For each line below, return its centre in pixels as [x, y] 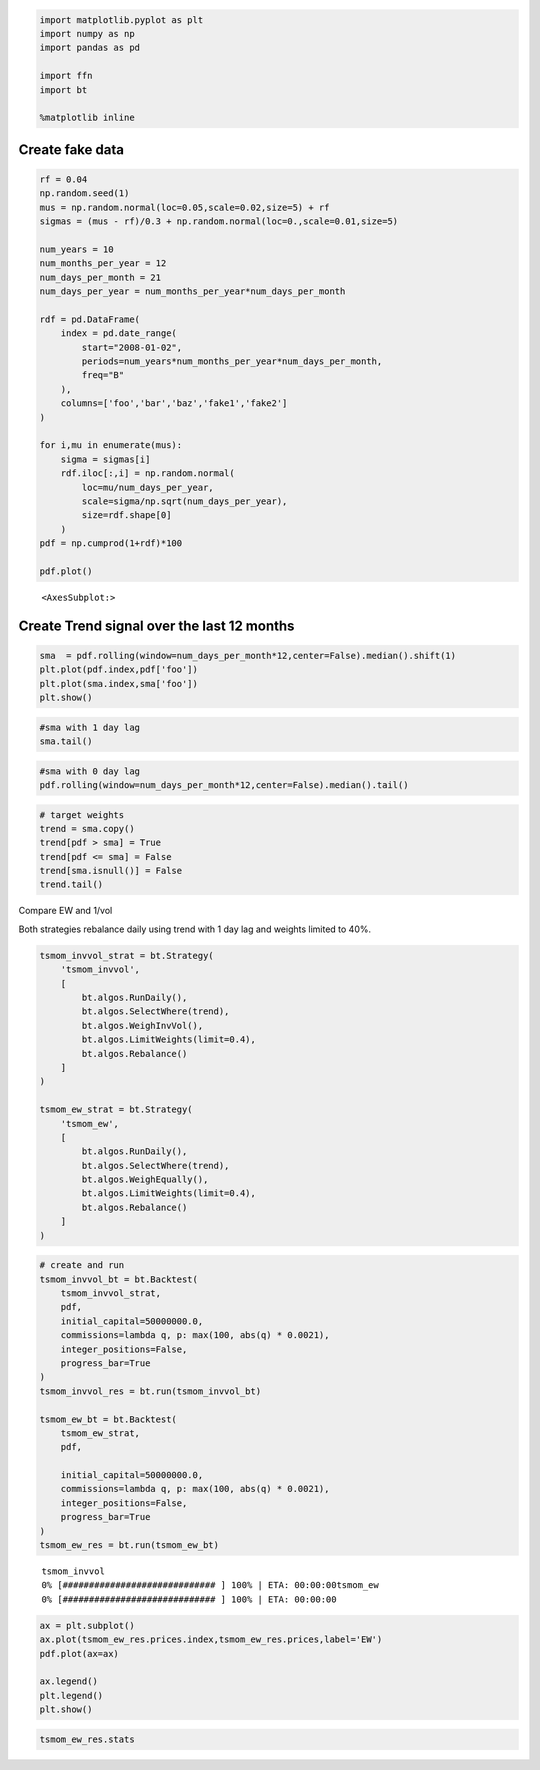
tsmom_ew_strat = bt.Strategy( [116, 1109]
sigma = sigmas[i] [105, 459]
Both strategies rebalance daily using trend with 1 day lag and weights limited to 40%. [195, 929]
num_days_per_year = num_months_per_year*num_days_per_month [192, 291]
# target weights [82, 814]
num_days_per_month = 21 [100, 277]
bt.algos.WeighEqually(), [145, 1179]
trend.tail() [71, 884]
